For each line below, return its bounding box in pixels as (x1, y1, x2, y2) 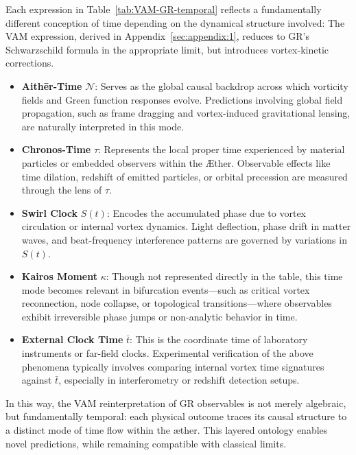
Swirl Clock (21, 205, 78, 220)
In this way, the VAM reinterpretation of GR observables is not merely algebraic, (5, 395, 346, 410)
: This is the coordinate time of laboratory (130, 332, 308, 347)
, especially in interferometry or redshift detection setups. (58, 373, 300, 387)
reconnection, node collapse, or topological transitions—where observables (21, 296, 332, 310)
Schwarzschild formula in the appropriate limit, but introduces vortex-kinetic (5, 42, 329, 56)
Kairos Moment (21, 269, 97, 283)
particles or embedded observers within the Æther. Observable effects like (21, 155, 331, 170)
